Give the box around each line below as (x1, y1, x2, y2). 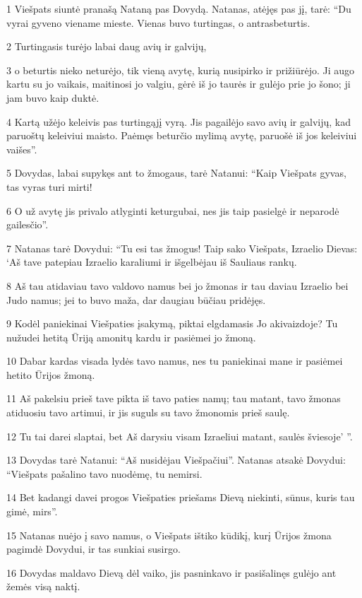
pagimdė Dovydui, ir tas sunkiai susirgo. (6, 541, 181, 556)
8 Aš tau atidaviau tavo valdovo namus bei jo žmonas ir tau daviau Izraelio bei (6, 278, 349, 293)
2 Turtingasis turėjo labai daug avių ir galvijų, (6, 39, 207, 54)
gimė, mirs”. (6, 504, 58, 519)
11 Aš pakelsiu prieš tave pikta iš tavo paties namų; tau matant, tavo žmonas (6, 391, 341, 406)
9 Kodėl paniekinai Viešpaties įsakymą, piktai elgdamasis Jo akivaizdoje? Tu (6, 316, 338, 331)
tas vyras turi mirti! (6, 179, 92, 194)
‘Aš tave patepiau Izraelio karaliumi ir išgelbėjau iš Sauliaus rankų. (6, 254, 297, 269)
